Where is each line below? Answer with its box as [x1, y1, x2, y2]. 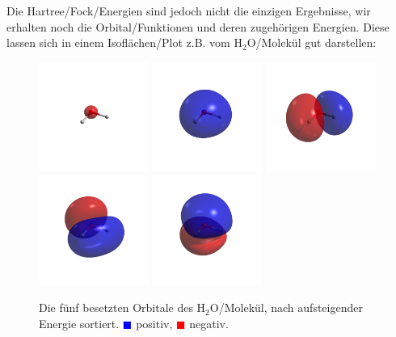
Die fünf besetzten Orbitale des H [39, 299, 206, 316]
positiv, [136, 314, 173, 331]
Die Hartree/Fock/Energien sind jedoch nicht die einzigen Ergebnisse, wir [6, 2, 371, 19]
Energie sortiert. [39, 314, 120, 331]
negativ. [189, 314, 229, 331]
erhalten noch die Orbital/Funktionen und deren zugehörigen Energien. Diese [6, 18, 390, 35]
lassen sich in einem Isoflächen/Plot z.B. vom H [6, 34, 242, 51]
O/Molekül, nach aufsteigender [209, 299, 363, 316]
